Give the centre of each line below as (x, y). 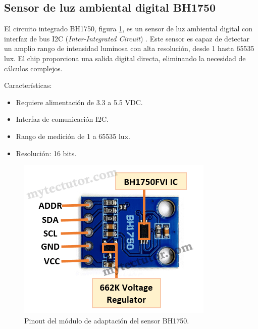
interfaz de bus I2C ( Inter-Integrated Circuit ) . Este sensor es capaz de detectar (127, 38)
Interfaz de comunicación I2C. (62, 119)
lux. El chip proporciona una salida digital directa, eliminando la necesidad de (125, 58)
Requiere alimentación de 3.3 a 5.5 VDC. (79, 102)
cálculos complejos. (33, 68)
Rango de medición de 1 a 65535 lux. (73, 136)
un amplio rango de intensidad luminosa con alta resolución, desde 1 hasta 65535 (129, 48)
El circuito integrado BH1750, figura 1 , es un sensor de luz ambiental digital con (128, 29)
